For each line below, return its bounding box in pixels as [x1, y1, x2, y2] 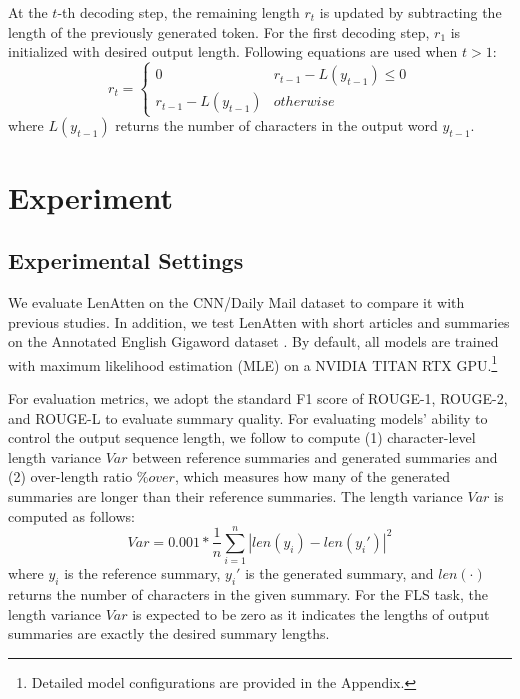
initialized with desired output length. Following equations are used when [8, 41, 458, 62]
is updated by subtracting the [319, 2, 502, 22]
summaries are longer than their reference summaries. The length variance [8, 485, 463, 506]
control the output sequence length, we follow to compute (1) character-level [8, 427, 476, 448]
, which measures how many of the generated [174, 466, 451, 487]
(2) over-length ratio [8, 466, 133, 487]
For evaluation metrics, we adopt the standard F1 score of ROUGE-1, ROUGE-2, [8, 387, 508, 408]
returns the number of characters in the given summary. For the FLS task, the [8, 584, 488, 605]
